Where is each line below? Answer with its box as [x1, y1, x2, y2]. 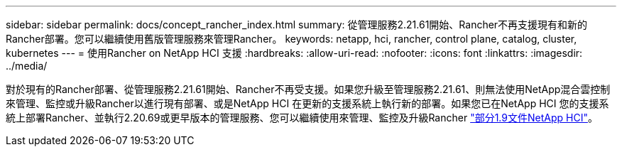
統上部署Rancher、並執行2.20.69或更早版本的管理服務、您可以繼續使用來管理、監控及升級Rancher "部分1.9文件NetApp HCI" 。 [6, 112, 598, 124]
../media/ [6, 60, 48, 72]
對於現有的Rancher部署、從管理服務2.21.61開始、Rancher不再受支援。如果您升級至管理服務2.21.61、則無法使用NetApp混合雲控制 [6, 83, 611, 95]
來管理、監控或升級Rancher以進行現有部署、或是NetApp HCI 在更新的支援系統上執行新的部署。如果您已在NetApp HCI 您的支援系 [6, 97, 609, 109]
